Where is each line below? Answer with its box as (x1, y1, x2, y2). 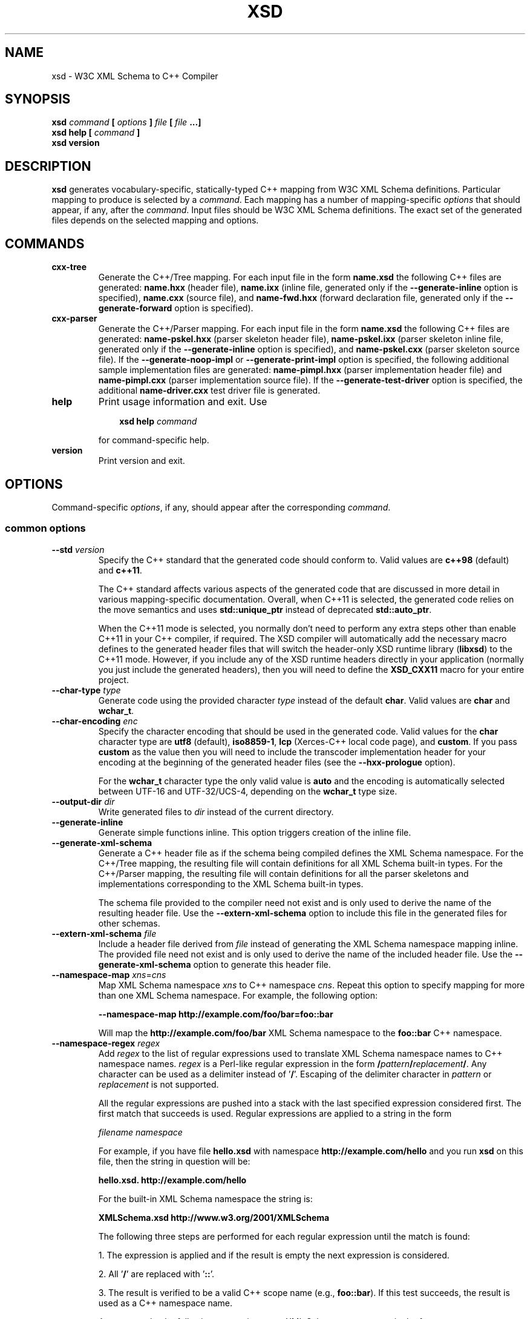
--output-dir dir (51, 796, 115, 807)
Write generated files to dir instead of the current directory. (98, 806, 334, 817)
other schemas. (98, 917, 160, 928)
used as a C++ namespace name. (98, 1297, 233, 1308)
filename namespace (98, 1126, 183, 1137)
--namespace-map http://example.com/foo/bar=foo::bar (98, 1008, 333, 1019)
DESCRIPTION (5, 158, 91, 174)
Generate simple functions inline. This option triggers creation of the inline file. (98, 827, 411, 838)
